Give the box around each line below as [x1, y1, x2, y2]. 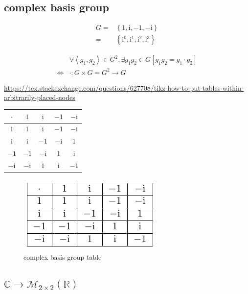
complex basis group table [23, 251, 102, 262]
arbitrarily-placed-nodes [4, 92, 75, 102]
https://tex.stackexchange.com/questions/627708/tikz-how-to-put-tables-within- [4, 82, 244, 93]
